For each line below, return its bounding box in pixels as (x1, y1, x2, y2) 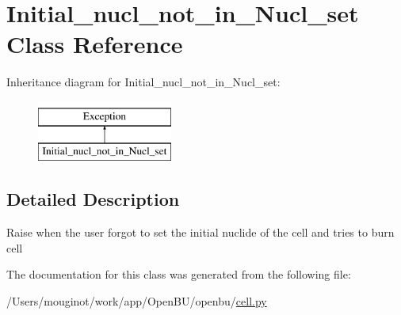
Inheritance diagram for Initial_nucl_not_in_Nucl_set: (6, 74, 281, 90)
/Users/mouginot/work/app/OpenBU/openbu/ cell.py (6, 293, 267, 309)
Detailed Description (6, 187, 180, 211)
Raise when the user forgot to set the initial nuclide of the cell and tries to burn (6, 224, 395, 241)
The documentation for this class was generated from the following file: (6, 266, 351, 283)
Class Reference (6, 28, 183, 60)
